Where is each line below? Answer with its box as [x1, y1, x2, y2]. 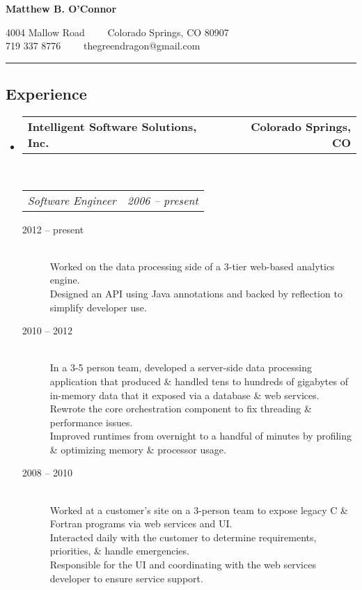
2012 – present [22, 222, 84, 236]
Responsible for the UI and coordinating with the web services [49, 557, 316, 572]
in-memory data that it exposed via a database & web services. [49, 387, 320, 402]
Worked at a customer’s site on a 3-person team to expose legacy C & [49, 502, 348, 517]
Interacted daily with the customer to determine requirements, [49, 529, 317, 544]
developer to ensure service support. [49, 570, 203, 585]
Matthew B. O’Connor [6, 1, 117, 15]
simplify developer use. [49, 300, 147, 314]
